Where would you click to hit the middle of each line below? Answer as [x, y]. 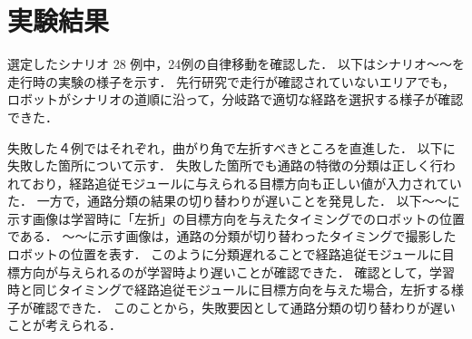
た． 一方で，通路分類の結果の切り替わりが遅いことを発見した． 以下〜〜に [234, 201]
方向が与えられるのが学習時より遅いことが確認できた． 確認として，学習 [237, 271]
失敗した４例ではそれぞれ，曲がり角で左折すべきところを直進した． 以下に [231, 147]
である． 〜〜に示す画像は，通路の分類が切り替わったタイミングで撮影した [232, 236]
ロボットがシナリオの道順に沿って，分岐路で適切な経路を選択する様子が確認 [236, 99]
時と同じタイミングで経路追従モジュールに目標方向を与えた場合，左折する [230, 290]
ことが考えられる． [64, 325]
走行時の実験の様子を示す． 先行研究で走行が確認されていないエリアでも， [231, 81]
